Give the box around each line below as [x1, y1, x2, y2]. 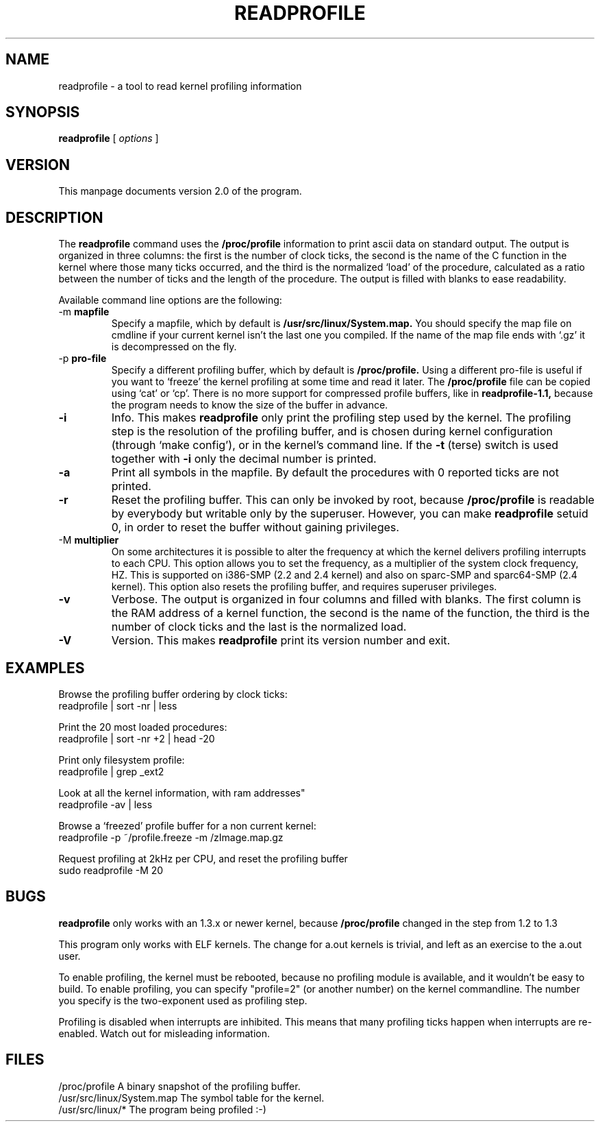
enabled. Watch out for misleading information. [58, 1027, 270, 1039]
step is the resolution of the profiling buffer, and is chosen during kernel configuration [111, 424, 553, 439]
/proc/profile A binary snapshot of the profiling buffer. [58, 1080, 301, 1092]
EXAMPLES [5, 659, 85, 677]
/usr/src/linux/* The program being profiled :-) [58, 1103, 266, 1115]
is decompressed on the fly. [111, 341, 237, 353]
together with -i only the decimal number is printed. [111, 452, 377, 466]
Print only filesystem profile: [58, 753, 185, 766]
